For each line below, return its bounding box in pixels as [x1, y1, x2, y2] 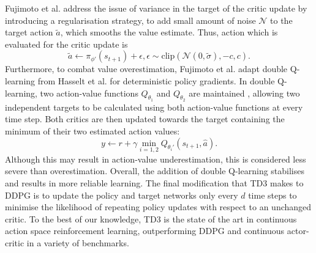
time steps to [248, 188, 297, 201]
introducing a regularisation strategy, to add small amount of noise [5, 13, 256, 26]
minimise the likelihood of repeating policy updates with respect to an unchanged [5, 200, 312, 213]
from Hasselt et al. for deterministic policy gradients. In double [37, 74, 275, 87]
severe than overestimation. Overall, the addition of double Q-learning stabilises [5, 164, 305, 177]
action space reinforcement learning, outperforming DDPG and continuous [5, 224, 285, 237]
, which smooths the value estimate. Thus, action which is [60, 26, 278, 38]
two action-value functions [40, 86, 138, 99]
